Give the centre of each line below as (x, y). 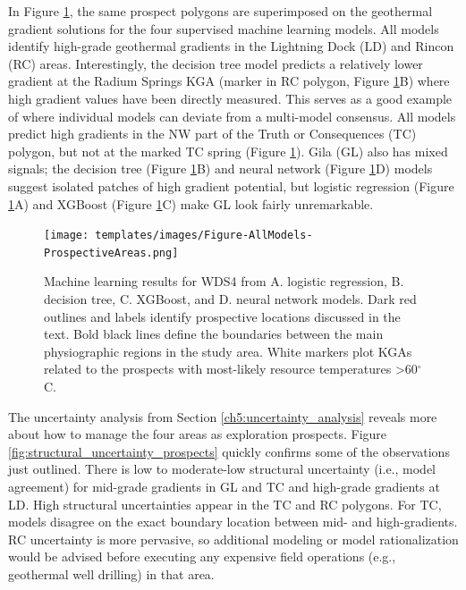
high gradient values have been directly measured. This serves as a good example (230, 98)
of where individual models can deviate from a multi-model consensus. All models (232, 116)
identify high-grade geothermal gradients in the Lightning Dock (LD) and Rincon (231, 46)
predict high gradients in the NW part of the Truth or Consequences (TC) (212, 134)
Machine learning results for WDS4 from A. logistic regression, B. (224, 281)
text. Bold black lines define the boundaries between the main (214, 334)
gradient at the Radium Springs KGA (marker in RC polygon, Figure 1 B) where (229, 81)
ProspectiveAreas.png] (111, 253)
